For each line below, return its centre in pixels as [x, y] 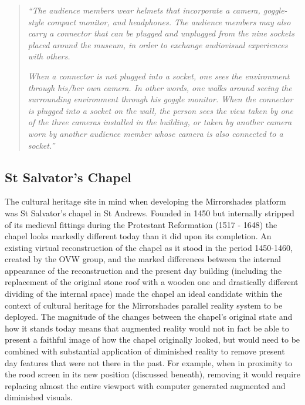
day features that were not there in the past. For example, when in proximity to [149, 362]
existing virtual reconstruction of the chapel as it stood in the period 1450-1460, [149, 247]
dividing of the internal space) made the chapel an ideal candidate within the [144, 294]
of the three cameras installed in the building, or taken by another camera [160, 122]
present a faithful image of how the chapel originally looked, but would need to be [152, 339]
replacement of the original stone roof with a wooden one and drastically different [152, 282]
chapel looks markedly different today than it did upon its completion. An [138, 236]
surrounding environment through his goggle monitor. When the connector [160, 99]
